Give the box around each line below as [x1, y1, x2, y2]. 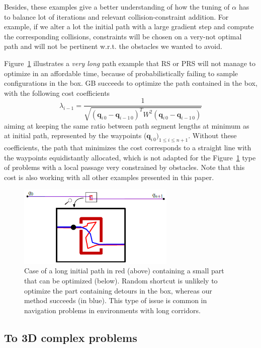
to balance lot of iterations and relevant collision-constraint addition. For [4, 11, 229, 22]
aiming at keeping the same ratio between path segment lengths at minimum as [4, 120, 249, 131]
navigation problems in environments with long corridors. [24, 305, 201, 315]
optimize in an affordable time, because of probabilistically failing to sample [4, 68, 238, 78]
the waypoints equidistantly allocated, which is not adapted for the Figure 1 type [4, 152, 256, 162]
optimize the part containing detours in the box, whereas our [24, 285, 212, 296]
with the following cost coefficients [4, 87, 110, 98]
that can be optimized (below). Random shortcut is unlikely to [24, 275, 218, 285]
